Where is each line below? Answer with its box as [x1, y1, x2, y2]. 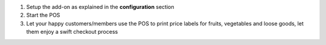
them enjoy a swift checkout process [26, 28, 118, 36]
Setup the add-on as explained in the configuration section [26, 4, 174, 10]
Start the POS [26, 12, 60, 19]
